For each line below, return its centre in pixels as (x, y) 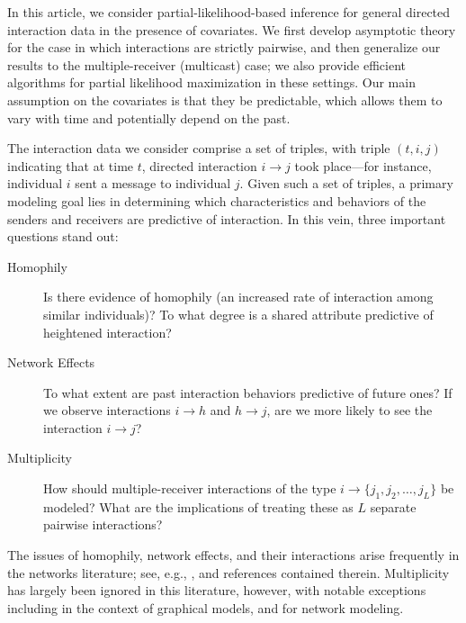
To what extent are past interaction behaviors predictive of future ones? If (248, 392)
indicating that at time (71, 165)
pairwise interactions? (103, 524)
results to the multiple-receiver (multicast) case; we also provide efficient (207, 64)
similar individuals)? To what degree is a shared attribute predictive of (238, 314)
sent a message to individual (153, 183)
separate (393, 506)
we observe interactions (107, 410)
